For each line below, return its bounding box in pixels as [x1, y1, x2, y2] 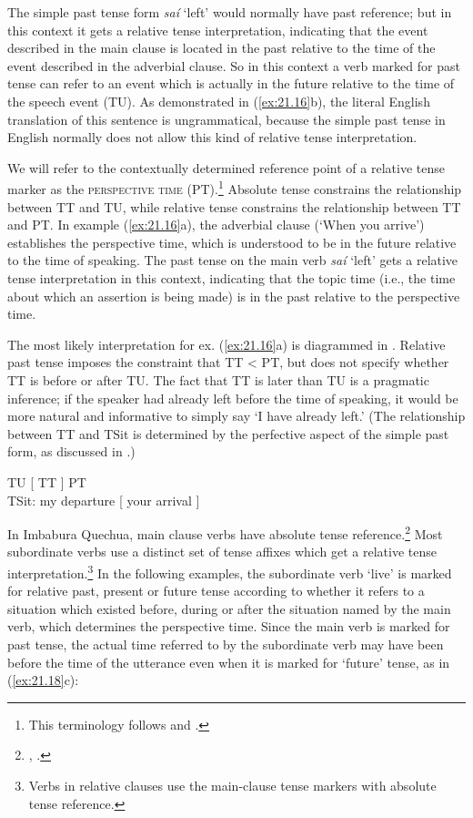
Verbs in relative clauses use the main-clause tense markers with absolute [28, 775, 437, 794]
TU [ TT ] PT [7, 472, 86, 491]
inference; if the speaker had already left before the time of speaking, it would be [7, 388, 458, 407]
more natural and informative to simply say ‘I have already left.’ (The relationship [7, 406, 466, 425]
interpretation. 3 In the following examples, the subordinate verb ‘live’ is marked [7, 560, 452, 582]
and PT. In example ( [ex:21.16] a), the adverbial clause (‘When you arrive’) [7, 215, 425, 234]
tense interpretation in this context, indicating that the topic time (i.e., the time [7, 268, 456, 287]
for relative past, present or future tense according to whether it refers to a [7, 581, 425, 600]
